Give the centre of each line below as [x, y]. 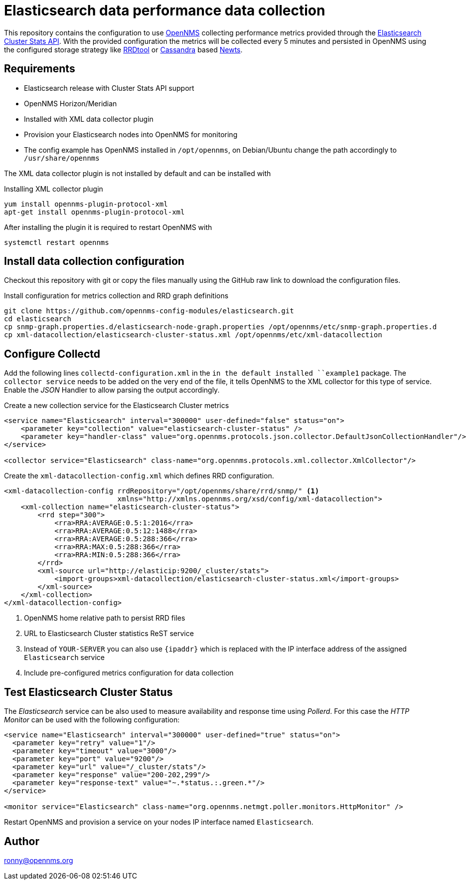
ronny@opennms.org [39, 860]
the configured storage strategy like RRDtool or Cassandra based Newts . [123, 49]
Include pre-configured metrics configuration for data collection [129, 673]
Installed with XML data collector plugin [89, 119]
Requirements [40, 69]
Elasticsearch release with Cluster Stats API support [109, 88]
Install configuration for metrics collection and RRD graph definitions [116, 296]
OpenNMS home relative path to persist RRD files [105, 618]
